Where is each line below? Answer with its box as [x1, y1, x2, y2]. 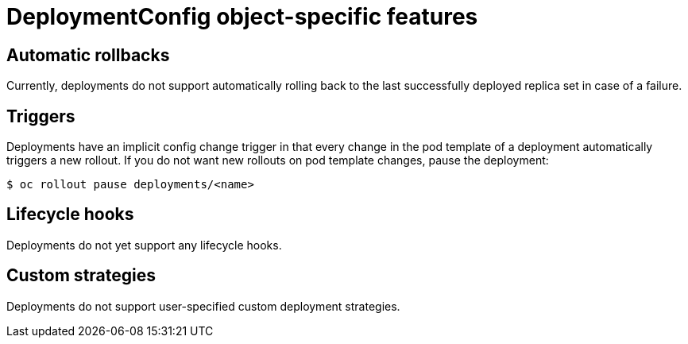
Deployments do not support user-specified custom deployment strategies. [6, 299, 400, 313]
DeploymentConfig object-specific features [6, 3, 478, 30]
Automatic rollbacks [6, 44, 170, 65]
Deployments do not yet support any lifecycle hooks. [6, 238, 282, 252]
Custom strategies [6, 265, 157, 286]
